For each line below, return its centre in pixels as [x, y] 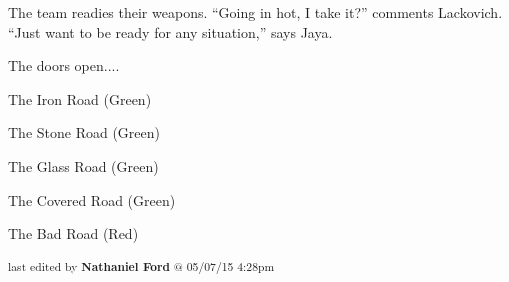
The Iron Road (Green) [80, 98]
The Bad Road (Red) [73, 233]
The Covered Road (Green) [92, 199]
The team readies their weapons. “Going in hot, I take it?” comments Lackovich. [255, 12]
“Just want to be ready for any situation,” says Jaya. [170, 31]
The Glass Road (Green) [83, 165]
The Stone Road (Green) [84, 132]
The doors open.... [64, 65]
